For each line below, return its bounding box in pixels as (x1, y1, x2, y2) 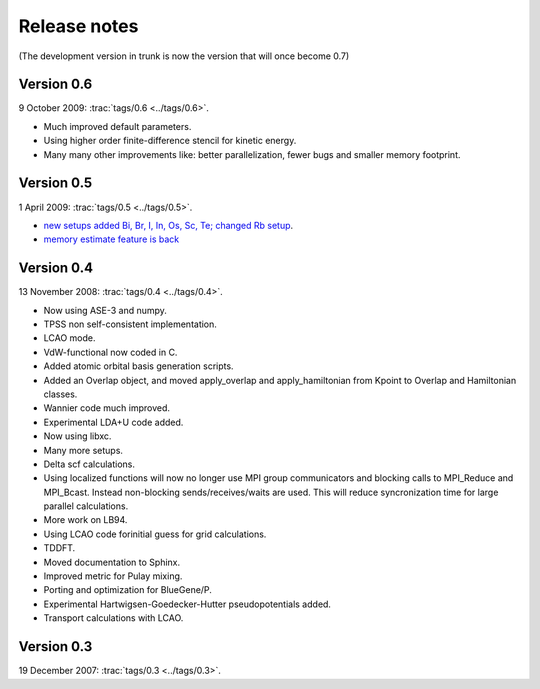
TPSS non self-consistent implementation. (43, 318, 217, 330)
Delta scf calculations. (43, 458, 135, 470)
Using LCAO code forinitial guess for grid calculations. (43, 528, 267, 540)
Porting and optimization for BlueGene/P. (43, 584, 212, 596)
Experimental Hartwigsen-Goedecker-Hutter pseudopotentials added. (43, 598, 332, 610)
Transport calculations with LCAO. (43, 612, 184, 624)
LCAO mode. (43, 332, 96, 344)
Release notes (18, 15, 139, 37)
